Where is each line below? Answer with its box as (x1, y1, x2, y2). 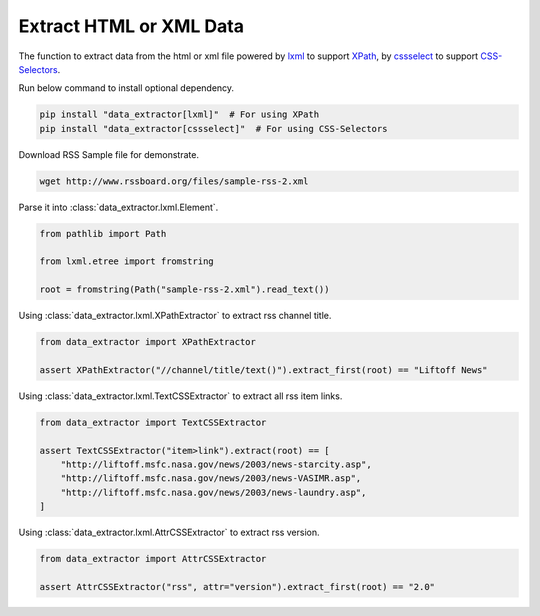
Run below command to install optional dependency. (18, 82, 235, 94)
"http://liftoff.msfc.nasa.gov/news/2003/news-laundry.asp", (60, 486, 367, 498)
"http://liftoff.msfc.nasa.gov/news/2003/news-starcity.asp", (60, 459, 372, 470)
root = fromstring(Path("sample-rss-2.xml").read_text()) (39, 284, 330, 295)
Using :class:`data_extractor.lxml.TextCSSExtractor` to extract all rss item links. (18, 390, 343, 402)
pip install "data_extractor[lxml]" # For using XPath (39, 109, 320, 120)
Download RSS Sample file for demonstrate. (18, 148, 200, 160)
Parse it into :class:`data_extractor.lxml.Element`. (18, 201, 219, 213)
